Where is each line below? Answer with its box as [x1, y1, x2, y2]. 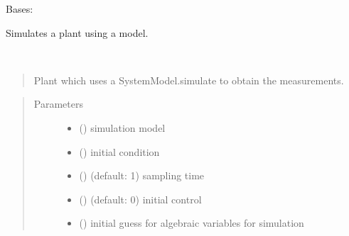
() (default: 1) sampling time [79, 168, 205, 183]
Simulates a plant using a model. [6, 25, 149, 40]
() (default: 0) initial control [79, 191, 202, 206]
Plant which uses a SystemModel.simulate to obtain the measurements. [33, 72, 344, 87]
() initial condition [79, 144, 160, 159]
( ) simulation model [79, 120, 166, 135]
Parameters [33, 96, 83, 111]
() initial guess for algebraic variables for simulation [79, 215, 304, 230]
